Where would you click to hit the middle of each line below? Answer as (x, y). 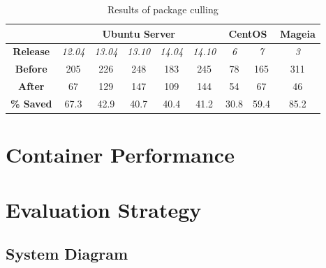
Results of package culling (163, 9)
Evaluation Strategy (104, 209)
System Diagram (67, 254)
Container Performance (120, 155)
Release (31, 51)
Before (31, 69)
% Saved (31, 103)
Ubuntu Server (139, 33)
